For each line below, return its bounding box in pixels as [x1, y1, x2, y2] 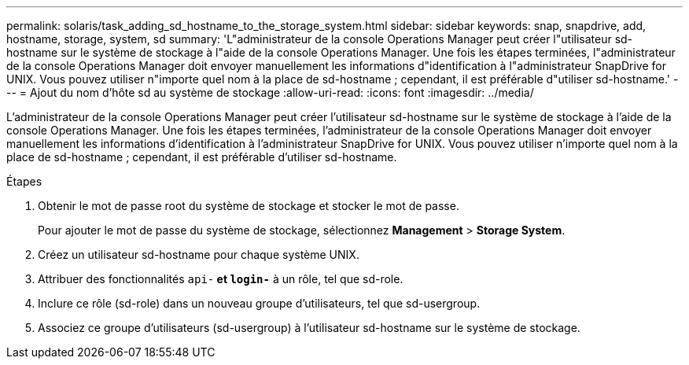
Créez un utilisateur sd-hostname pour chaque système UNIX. [38, 248, 359, 261]
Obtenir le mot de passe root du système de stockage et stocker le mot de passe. [38, 199, 459, 212]
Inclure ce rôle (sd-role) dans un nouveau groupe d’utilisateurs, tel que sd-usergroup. [38, 297, 481, 310]
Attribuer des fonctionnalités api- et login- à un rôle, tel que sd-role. [38, 272, 403, 286]
